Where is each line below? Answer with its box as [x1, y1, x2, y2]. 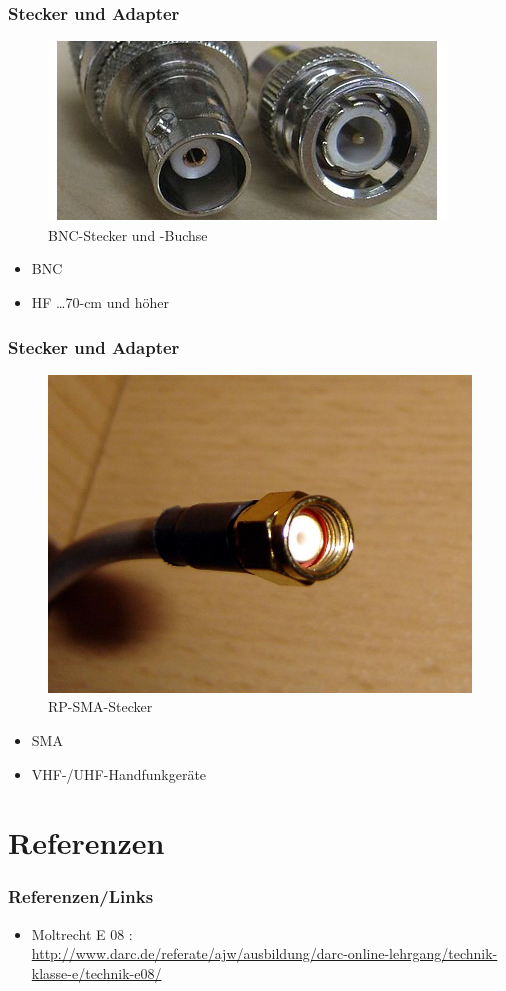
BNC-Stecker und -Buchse [48, 224, 208, 245]
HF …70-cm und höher [31, 292, 169, 312]
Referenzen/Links [8, 884, 154, 909]
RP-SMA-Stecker [48, 696, 153, 717]
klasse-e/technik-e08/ [31, 962, 162, 983]
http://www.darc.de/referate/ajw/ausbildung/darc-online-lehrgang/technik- [31, 943, 498, 964]
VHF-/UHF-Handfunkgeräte [31, 763, 207, 784]
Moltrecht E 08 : [31, 923, 133, 944]
